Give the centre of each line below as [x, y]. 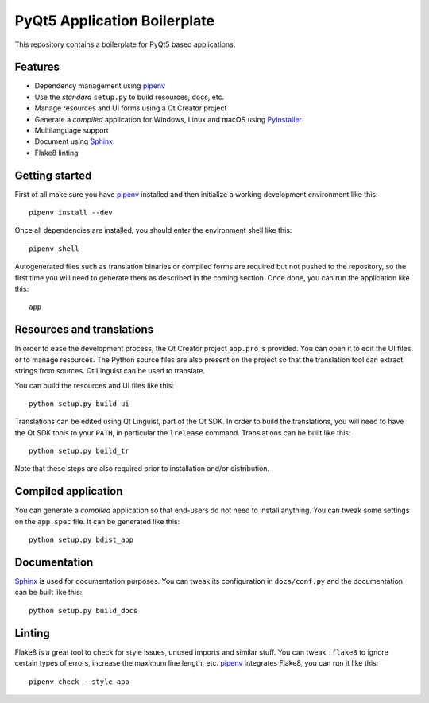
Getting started [53, 175]
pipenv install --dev [71, 213]
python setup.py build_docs [83, 610]
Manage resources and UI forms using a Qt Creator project [131, 108]
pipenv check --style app [79, 682]
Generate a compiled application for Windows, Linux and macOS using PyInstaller [168, 119]
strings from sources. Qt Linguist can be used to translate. [110, 371]
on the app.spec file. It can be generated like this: [97, 521]
